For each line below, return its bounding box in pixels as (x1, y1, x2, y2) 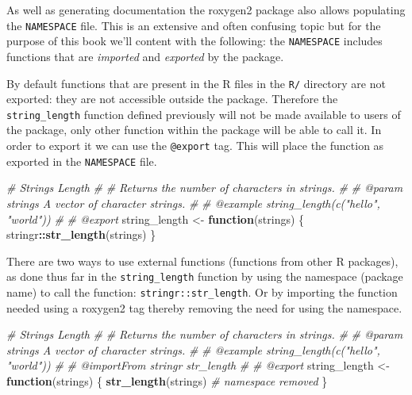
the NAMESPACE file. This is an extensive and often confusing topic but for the (6, 17, 381, 33)
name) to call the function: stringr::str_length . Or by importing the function (6, 283, 398, 300)
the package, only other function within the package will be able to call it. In (6, 121, 382, 138)
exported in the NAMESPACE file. (6, 152, 157, 169)
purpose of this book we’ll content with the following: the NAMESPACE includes (6, 33, 383, 49)
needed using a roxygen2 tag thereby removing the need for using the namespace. (6, 299, 402, 316)
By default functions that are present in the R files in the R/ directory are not (6, 75, 386, 91)
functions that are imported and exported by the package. (6, 48, 284, 64)
